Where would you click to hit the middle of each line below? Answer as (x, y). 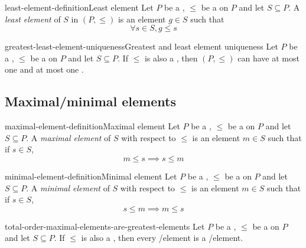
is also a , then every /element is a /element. (162, 238)
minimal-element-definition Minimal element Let (91, 176)
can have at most (268, 58)
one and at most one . (44, 69)
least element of (33, 19)
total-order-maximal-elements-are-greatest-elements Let (105, 226)
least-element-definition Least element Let (79, 7)
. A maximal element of (69, 137)
